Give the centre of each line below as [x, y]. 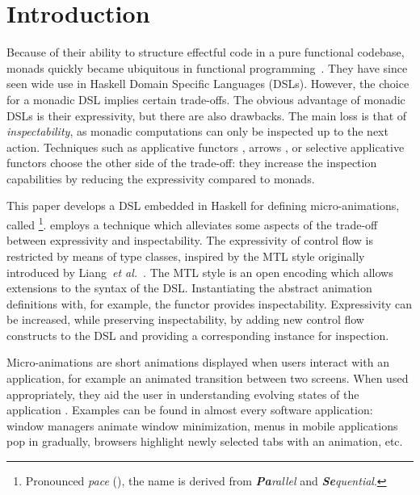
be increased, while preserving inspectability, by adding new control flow [185, 319]
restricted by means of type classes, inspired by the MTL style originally [186, 256]
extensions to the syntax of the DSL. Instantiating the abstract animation [189, 288]
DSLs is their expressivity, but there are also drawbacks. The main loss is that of [207, 115]
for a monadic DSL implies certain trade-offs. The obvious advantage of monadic [206, 99]
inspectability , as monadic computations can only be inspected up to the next [197, 131]
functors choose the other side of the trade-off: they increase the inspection [192, 163]
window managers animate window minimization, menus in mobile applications [202, 425]
